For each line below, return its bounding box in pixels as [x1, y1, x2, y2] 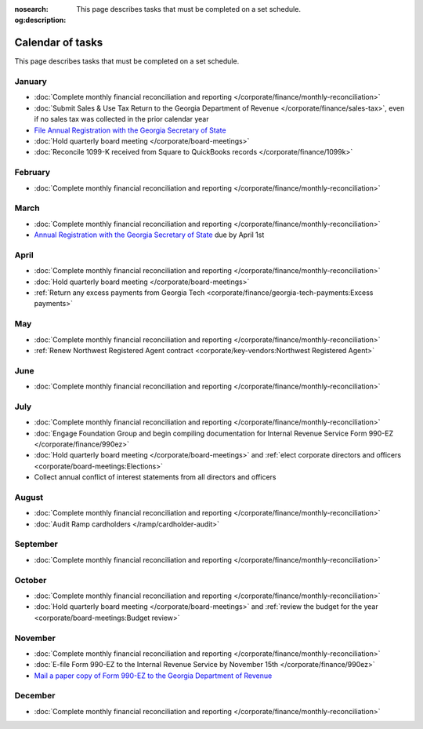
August [14, 491, 44, 502]
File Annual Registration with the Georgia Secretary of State [34, 126, 226, 135]
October [14, 574, 47, 585]
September [14, 538, 58, 549]
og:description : [14, 16, 67, 25]
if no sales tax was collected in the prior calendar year [34, 115, 209, 124]
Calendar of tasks [14, 36, 103, 49]
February [14, 167, 51, 178]
